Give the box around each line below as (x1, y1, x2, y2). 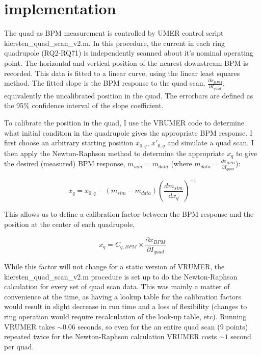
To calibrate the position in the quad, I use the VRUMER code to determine (4, 117, 244, 128)
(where (171, 158, 192, 169)
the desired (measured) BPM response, (4, 158, 125, 169)
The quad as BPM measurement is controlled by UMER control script (4, 28, 224, 38)
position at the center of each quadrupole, (4, 218, 135, 229)
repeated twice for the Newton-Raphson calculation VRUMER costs (4, 331, 217, 342)
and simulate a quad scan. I (167, 137, 254, 148)
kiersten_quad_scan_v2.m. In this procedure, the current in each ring (4, 37, 225, 48)
